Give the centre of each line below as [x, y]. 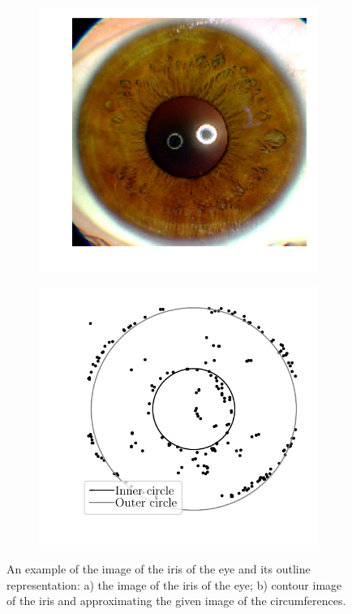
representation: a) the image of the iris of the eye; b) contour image [174, 584]
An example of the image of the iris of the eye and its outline [159, 568]
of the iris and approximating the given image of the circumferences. [176, 601]
